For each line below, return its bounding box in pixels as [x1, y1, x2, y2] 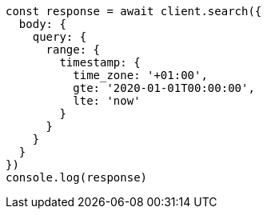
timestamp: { [59, 56, 141, 69]
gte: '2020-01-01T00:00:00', [73, 82, 255, 94]
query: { [32, 30, 87, 43]
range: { [46, 43, 101, 56]
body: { [18, 18, 66, 30]
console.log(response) [6, 171, 148, 184]
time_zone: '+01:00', [73, 69, 208, 82]
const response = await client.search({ [6, 5, 262, 18]
